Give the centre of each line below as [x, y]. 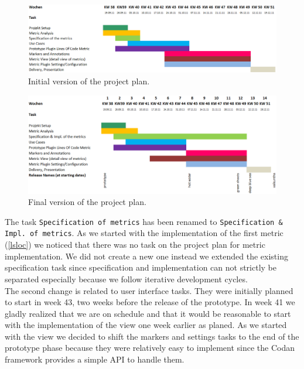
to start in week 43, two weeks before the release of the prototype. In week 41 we [150, 302]
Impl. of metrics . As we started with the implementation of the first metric [144, 233]
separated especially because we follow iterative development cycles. [126, 279]
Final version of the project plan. [87, 202]
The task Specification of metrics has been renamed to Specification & [144, 221]
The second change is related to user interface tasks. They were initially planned [149, 290]
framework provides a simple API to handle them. [95, 359]
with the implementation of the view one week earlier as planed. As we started [146, 325]
